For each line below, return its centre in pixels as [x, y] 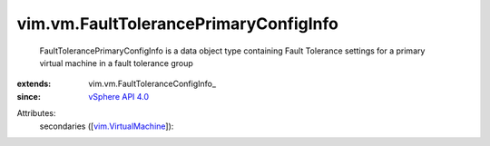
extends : [34, 84]
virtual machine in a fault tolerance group [117, 63]
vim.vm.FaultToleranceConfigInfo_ [152, 84]
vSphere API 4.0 [119, 96]
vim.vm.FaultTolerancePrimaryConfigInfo [178, 24]
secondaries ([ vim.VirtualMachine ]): [107, 126]
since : [29, 96]
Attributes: [36, 113]
